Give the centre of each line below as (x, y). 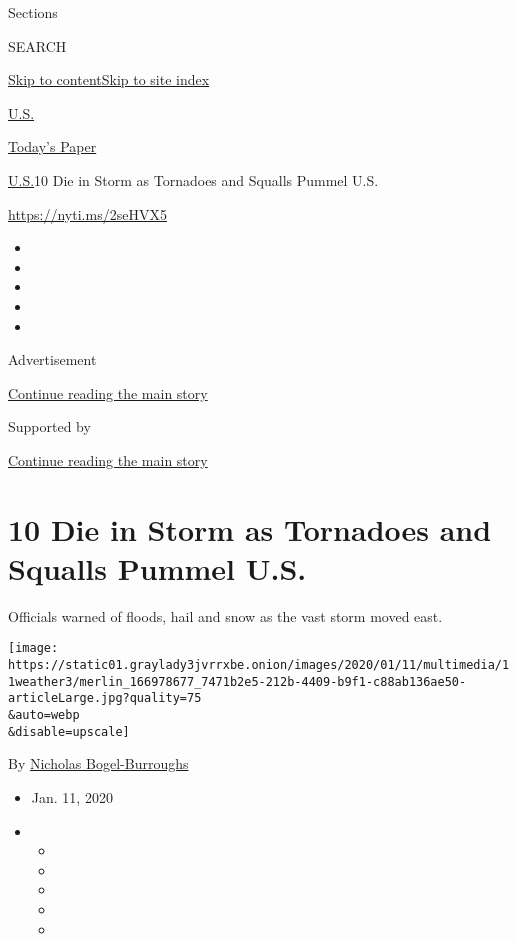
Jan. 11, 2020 (72, 796)
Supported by (49, 426)
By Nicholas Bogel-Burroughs (98, 763)
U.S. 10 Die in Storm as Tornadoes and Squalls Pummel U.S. (193, 179)
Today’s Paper (52, 146)
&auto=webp (44, 715)
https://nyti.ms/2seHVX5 (87, 213)
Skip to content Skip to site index (109, 79)
